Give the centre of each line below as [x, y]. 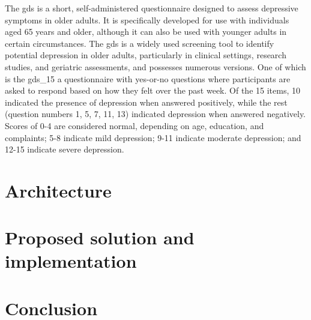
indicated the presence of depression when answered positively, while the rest [146, 102]
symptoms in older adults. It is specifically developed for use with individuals [147, 20]
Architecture [58, 190]
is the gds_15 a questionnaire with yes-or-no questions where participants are [148, 78]
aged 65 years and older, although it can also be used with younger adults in [146, 32]
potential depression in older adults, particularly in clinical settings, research [146, 55]
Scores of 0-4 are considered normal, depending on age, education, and [134, 125]
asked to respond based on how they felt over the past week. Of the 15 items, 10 [152, 90]
